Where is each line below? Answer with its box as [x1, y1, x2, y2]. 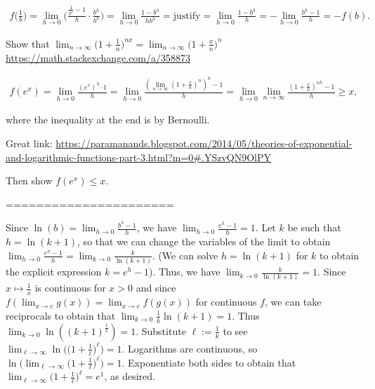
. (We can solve [152, 247, 218, 262]
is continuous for [34, 280, 106, 295]
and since [136, 280, 176, 295]
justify [173, 11, 201, 21]
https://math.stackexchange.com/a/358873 [6, 50, 191, 64]
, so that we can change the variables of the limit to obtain [77, 234, 331, 249]
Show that [6, 36, 50, 50]
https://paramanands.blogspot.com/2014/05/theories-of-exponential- [55, 135, 353, 150]
